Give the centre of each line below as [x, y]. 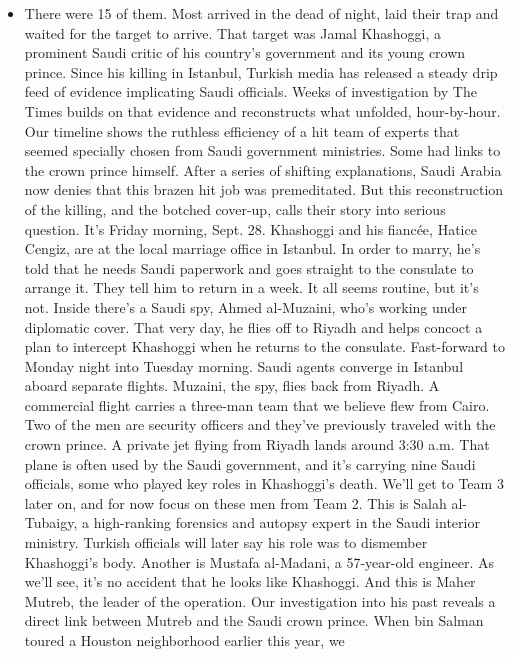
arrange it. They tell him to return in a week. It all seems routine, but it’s [251, 287]
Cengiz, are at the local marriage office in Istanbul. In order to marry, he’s [252, 248]
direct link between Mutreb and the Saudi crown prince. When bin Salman [254, 620]
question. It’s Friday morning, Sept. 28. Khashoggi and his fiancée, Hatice [250, 228]
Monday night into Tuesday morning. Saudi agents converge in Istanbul [244, 365]
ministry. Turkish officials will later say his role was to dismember [226, 542]
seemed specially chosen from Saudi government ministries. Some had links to [262, 150]
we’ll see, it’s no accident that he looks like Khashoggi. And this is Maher [250, 581]
